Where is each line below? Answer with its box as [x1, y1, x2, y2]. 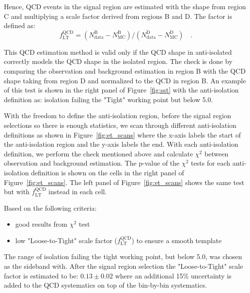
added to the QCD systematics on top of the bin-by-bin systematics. [4, 280, 207, 290]
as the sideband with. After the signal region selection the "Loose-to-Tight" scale [4, 261, 243, 271]
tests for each [191, 158, 231, 168]
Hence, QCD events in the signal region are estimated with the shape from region [4, 1, 246, 11]
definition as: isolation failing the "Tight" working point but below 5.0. [4, 94, 213, 104]
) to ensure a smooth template [131, 235, 222, 245]
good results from [15, 219, 67, 229]
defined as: [4, 20, 35, 31]
